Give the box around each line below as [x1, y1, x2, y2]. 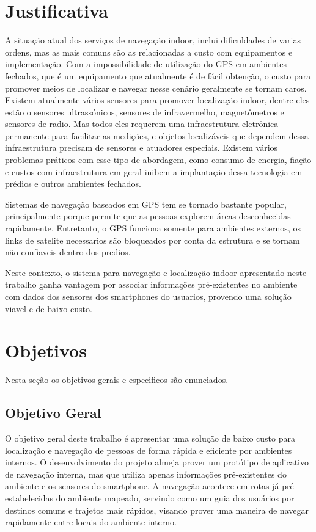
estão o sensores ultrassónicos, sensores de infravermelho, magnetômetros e [5, 105, 284, 118]
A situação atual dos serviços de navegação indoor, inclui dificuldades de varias [5, 34, 301, 46]
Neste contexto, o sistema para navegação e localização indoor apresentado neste [5, 266, 307, 279]
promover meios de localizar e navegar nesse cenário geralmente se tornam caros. [5, 81, 307, 94]
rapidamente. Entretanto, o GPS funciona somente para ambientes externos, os [5, 222, 301, 235]
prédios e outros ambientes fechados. [5, 177, 141, 190]
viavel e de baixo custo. [5, 302, 92, 315]
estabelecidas [5, 492, 54, 505]
